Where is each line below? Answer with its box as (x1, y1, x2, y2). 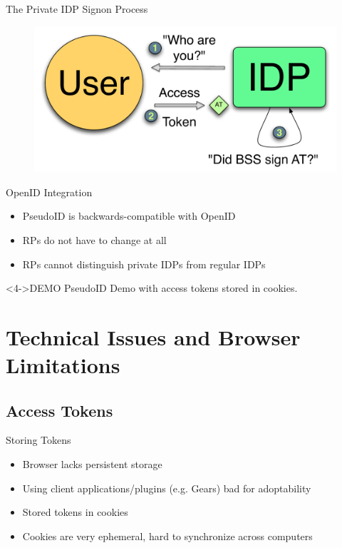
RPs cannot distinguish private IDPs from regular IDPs (22, 256, 266, 271)
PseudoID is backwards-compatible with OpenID (22, 208, 236, 223)
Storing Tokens (6, 432, 71, 447)
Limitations (6, 350, 120, 380)
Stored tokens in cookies (22, 504, 128, 519)
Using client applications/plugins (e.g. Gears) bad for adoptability (22, 480, 311, 495)
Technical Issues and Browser (6, 322, 301, 351)
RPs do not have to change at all (22, 232, 167, 247)
